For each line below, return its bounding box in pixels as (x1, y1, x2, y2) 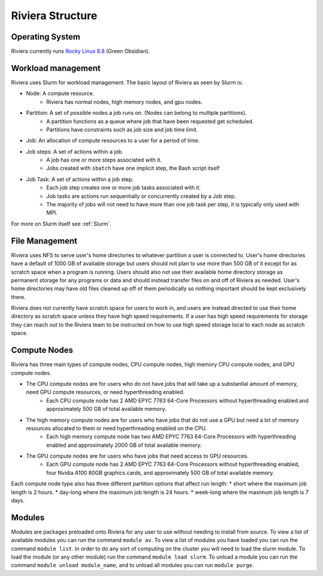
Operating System (11, 32, 81, 42)
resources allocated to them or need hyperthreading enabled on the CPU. (26, 425, 208, 432)
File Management (11, 236, 78, 246)
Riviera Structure (11, 9, 97, 22)
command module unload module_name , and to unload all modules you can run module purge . (11, 562, 254, 569)
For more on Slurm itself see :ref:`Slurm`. (11, 220, 112, 227)
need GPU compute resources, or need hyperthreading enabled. (26, 389, 185, 396)
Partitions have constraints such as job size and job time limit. (46, 126, 199, 133)
